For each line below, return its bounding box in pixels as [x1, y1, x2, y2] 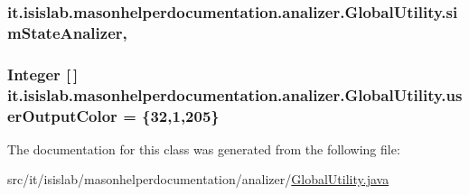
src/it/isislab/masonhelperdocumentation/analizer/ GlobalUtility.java [7, 170, 389, 189]
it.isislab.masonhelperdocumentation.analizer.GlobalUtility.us [7, 83, 463, 106]
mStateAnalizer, [7, 21, 127, 43]
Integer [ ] [7, 62, 79, 85]
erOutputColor [7, 104, 117, 126]
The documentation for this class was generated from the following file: [7, 139, 400, 158]
